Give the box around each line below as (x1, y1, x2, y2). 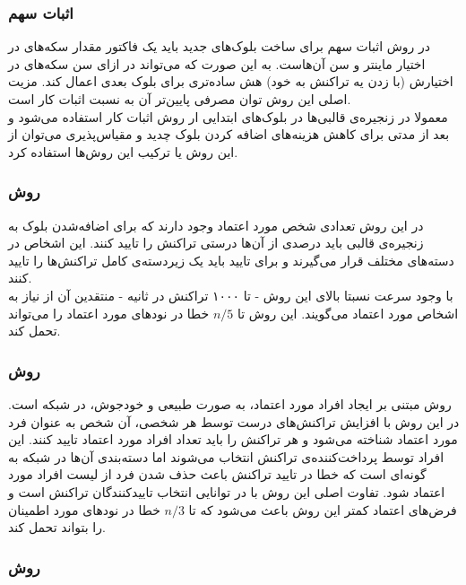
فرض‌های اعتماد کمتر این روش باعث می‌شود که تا (188, 500, 457, 519)
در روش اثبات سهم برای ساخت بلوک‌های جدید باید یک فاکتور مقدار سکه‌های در (8, 37, 431, 56)
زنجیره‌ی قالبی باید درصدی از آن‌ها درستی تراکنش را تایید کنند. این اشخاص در (8, 233, 424, 252)
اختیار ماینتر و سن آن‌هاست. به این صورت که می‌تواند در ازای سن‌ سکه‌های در (8, 54, 426, 73)
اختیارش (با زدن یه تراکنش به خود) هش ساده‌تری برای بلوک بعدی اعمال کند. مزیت (8, 72, 453, 91)
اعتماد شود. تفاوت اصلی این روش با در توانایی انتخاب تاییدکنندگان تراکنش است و (8, 482, 445, 501)
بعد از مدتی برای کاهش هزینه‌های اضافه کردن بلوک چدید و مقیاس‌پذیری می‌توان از (8, 125, 450, 144)
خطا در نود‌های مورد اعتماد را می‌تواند (8, 303, 210, 322)
